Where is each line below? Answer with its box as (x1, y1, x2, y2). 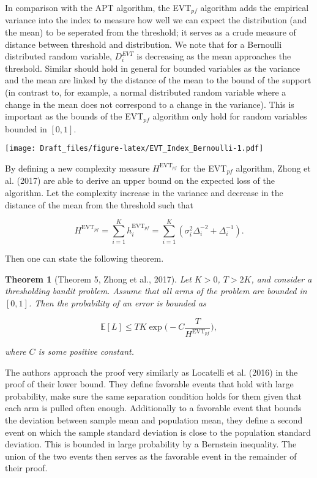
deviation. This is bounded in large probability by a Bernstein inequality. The (5, 438, 297, 450)
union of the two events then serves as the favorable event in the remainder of (5, 449, 297, 462)
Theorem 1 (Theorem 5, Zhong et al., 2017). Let (5, 272, 192, 285)
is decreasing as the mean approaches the (136, 50, 291, 63)
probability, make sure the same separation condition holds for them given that (5, 389, 302, 402)
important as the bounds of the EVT (5, 110, 144, 123)
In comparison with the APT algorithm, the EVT (5, 1, 192, 13)
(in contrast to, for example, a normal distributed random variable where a (5, 86, 286, 99)
